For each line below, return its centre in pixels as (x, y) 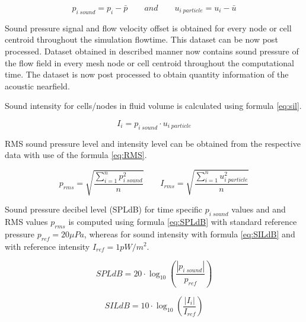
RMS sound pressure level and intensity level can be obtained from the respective (153, 143)
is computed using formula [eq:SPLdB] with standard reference (183, 221)
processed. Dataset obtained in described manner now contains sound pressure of (152, 51)
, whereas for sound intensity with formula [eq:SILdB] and (189, 234)
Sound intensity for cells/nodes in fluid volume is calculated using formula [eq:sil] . (153, 106)
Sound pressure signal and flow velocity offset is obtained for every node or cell (148, 28)
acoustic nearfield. (37, 86)
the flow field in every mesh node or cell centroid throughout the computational (149, 62)
